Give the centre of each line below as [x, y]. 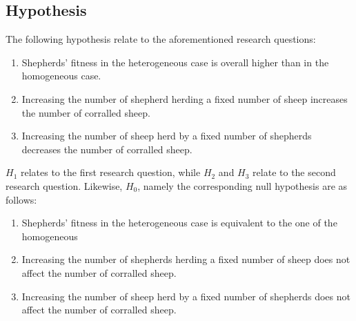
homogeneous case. [61, 76]
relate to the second [294, 172]
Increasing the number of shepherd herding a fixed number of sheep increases [185, 98]
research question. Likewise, [64, 185]
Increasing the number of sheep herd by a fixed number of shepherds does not [186, 296]
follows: [21, 199]
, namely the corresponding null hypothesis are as [243, 185]
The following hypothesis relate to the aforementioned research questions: [161, 39]
